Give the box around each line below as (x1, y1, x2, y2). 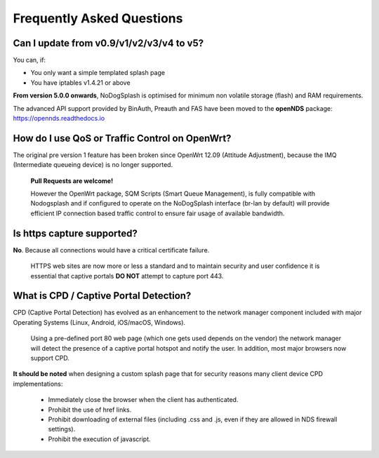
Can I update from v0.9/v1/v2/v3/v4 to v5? (13, 37, 204, 49)
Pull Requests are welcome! (30, 176, 114, 185)
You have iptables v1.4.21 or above (30, 78, 131, 87)
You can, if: (13, 56, 46, 65)
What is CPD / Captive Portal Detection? (13, 290, 192, 302)
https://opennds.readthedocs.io (13, 114, 105, 123)
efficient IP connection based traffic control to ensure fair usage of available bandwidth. (30, 209, 285, 217)
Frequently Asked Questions (13, 11, 183, 26)
